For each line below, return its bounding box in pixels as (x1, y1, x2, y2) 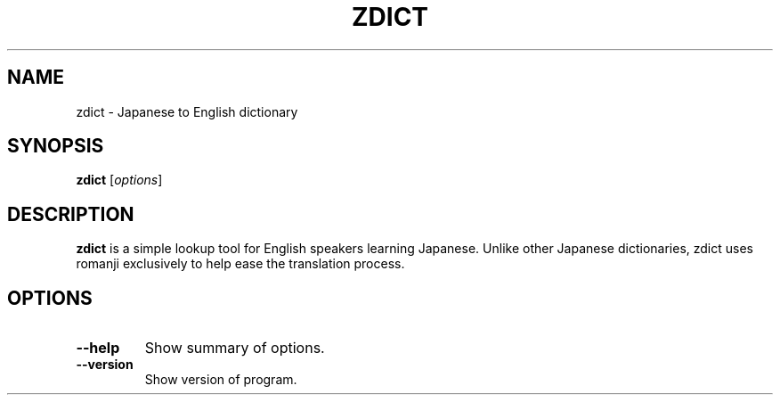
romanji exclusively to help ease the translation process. (76, 256, 405, 272)
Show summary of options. (144, 339, 325, 357)
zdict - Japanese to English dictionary (76, 103, 298, 119)
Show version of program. (144, 372, 297, 388)
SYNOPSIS (7, 135, 104, 158)
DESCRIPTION (7, 202, 134, 226)
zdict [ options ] (76, 172, 163, 188)
